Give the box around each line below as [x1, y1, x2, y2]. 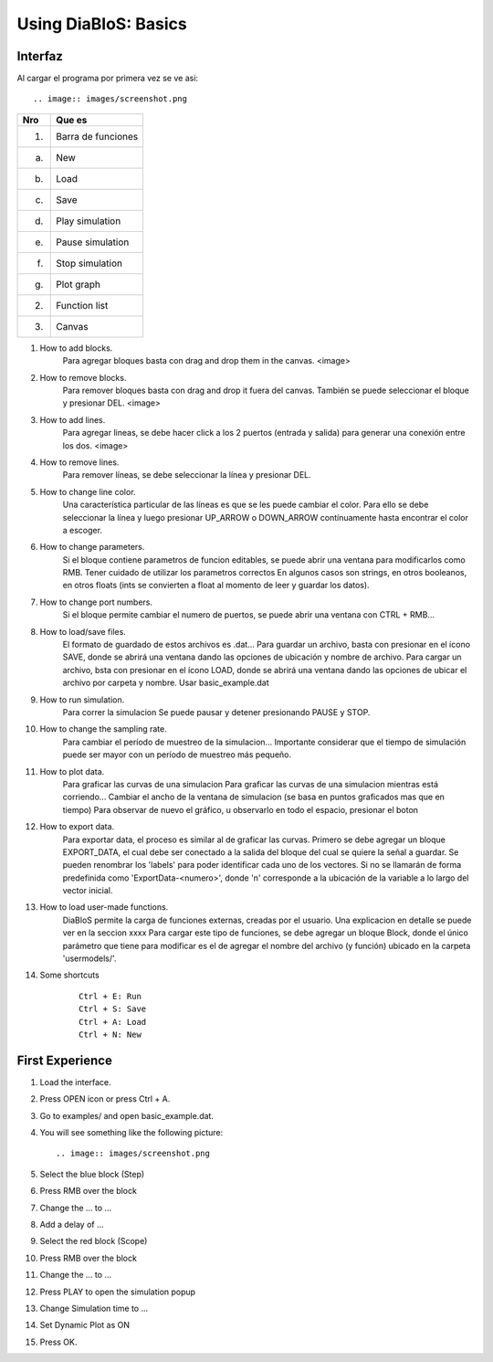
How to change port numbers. [39, 597, 153, 607]
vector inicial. [62, 885, 113, 896]
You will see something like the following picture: [39, 1127, 224, 1138]
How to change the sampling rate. [39, 723, 168, 734]
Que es [56, 113, 88, 126]
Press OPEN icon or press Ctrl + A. [39, 1093, 171, 1104]
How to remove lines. [39, 457, 120, 468]
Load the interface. [39, 1076, 111, 1087]
